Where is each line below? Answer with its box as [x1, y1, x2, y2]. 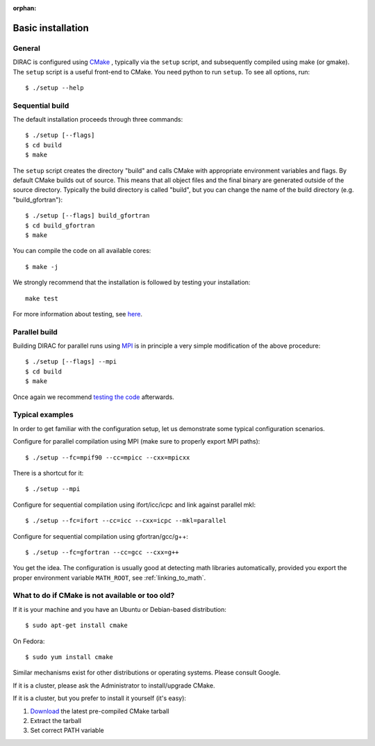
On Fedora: [12, 637, 45, 645]
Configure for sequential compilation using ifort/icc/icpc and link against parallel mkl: [12, 501, 256, 509]
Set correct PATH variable [30, 727, 104, 735]
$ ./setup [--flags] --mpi [25, 358, 117, 366]
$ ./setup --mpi [25, 485, 81, 493]
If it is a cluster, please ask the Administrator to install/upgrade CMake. [12, 681, 215, 690]
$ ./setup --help [25, 83, 84, 92]
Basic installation [12, 22, 90, 34]
